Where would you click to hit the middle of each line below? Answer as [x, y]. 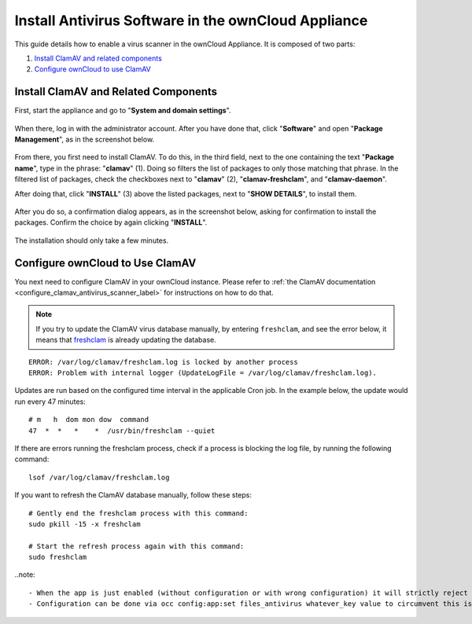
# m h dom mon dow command [89, 420]
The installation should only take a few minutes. [92, 240]
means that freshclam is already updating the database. [126, 340]
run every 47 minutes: [50, 402]
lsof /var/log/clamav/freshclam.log [99, 477]
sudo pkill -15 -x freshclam [85, 524]
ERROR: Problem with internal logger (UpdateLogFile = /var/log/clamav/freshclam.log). [203, 373]
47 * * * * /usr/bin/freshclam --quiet [122, 431]
